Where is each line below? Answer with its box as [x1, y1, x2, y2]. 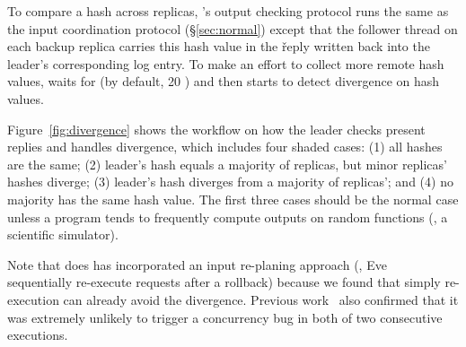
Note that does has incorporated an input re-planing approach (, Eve [7, 255, 387, 273]
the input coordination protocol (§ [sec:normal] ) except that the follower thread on [7, 19, 458, 38]
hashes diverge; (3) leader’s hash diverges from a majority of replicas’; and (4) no [7, 172, 453, 191]
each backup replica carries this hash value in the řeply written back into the [7, 37, 430, 56]
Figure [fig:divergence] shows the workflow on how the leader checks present [7, 119, 426, 138]
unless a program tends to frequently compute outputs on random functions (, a [7, 207, 448, 226]
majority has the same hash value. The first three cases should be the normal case [7, 189, 459, 208]
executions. [7, 325, 68, 344]
